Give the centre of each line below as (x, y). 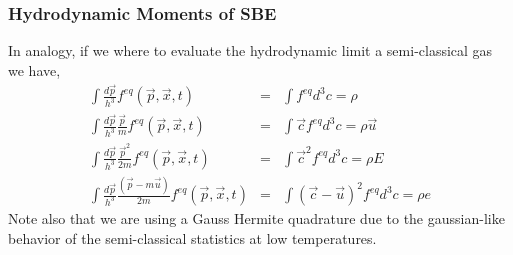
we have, (34, 69)
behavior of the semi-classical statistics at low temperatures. (192, 237)
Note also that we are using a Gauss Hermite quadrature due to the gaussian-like (256, 218)
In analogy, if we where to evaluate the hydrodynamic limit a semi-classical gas (250, 50)
